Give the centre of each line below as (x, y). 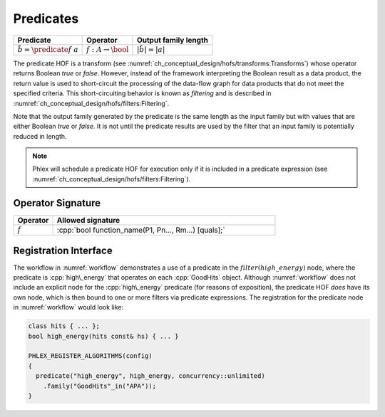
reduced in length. (40, 136)
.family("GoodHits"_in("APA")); (100, 386)
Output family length (173, 40)
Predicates (46, 19)
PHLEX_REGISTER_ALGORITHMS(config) (90, 356)
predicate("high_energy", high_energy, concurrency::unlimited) (150, 376)
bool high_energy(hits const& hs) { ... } (103, 336)
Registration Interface (63, 250)
